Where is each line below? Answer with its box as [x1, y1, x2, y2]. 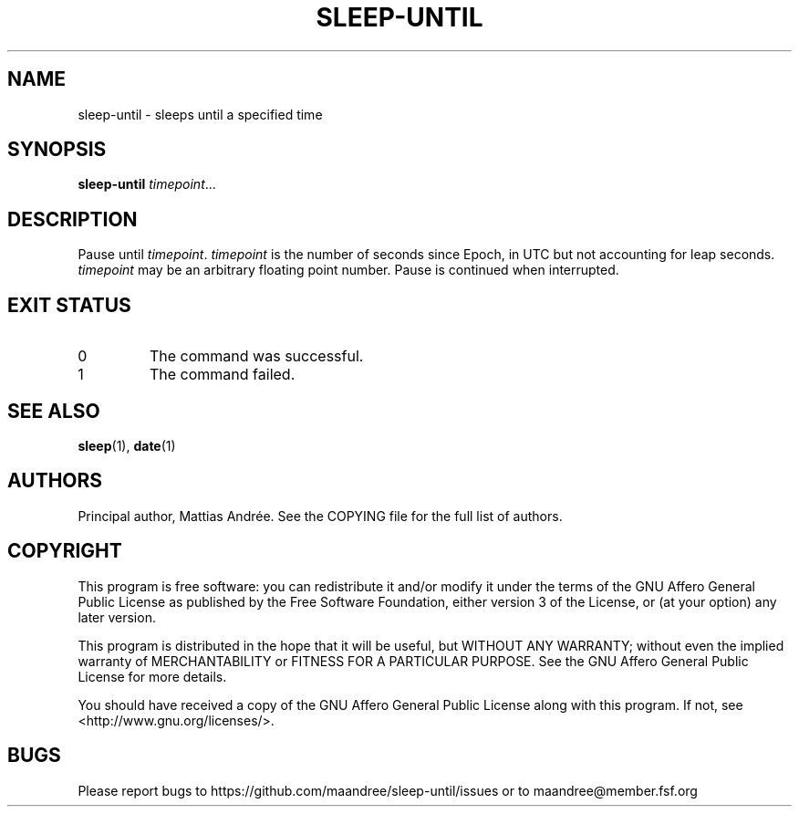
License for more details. [78, 668, 227, 684]
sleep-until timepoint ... [78, 176, 216, 193]
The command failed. [149, 365, 296, 384]
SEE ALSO [7, 399, 100, 423]
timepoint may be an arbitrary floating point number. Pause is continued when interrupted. [78, 262, 619, 278]
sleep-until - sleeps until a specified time [78, 106, 323, 122]
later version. [78, 609, 156, 625]
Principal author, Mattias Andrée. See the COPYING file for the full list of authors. [78, 507, 563, 524]
